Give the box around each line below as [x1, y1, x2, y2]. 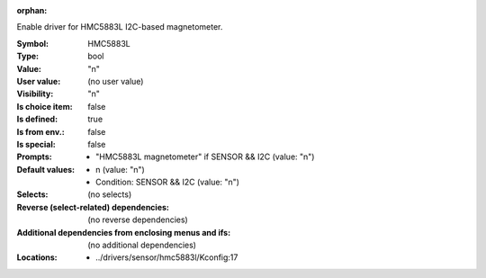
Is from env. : [16, 126, 65, 137]
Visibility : [16, 88, 54, 99]
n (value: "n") [95, 164, 146, 175]
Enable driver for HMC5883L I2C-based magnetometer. [16, 22, 223, 32]
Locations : [16, 252, 58, 263]
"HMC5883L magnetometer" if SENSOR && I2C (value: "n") [95, 151, 315, 162]
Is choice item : [16, 101, 73, 112]
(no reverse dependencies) [87, 214, 188, 225]
